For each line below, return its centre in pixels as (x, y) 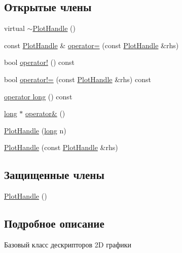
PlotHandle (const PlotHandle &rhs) (61, 147)
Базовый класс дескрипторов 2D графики (68, 244)
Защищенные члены (54, 175)
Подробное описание (54, 223)
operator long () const (38, 96)
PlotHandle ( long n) (35, 130)
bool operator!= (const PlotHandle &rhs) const (78, 79)
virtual (14, 28)
